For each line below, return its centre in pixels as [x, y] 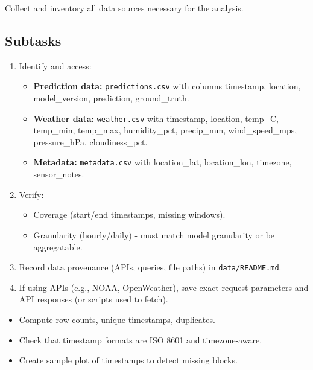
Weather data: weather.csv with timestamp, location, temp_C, [156, 118]
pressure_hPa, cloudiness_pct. [90, 142]
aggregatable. [58, 247]
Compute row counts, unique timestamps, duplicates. [117, 319]
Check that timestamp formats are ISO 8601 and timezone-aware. [141, 340]
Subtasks [33, 40]
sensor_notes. [59, 174]
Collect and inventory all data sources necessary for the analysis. [124, 8]
